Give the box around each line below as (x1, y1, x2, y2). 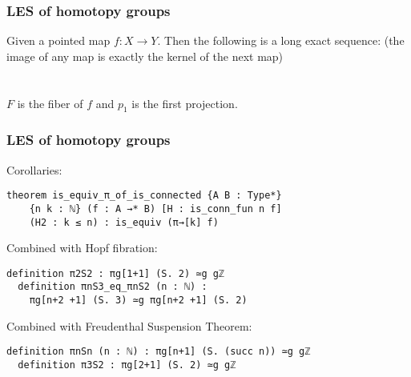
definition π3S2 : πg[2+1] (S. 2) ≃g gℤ (18, 359, 236, 371)
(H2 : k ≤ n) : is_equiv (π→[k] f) (29, 216, 219, 228)
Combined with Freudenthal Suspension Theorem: (6, 317, 252, 334)
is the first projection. (131, 94, 238, 111)
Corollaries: (6, 161, 62, 178)
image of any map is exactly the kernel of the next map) (6, 47, 284, 64)
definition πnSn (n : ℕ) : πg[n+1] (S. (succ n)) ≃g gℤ (6, 346, 311, 358)
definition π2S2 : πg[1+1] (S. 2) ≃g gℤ (6, 267, 225, 279)
